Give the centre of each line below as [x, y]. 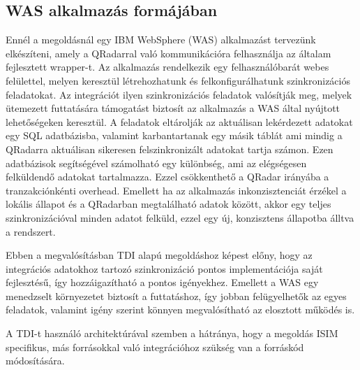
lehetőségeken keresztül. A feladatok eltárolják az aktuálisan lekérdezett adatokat [179, 121]
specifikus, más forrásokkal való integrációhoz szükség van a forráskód [155, 347]
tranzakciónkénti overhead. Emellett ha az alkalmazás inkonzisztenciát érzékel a [176, 190]
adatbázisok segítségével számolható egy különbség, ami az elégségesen [156, 163]
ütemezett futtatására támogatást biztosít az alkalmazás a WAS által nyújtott [173, 108]
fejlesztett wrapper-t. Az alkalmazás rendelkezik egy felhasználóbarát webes [167, 67]
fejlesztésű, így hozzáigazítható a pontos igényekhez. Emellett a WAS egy [162, 282]
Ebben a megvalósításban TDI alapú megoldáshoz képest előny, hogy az [159, 255]
